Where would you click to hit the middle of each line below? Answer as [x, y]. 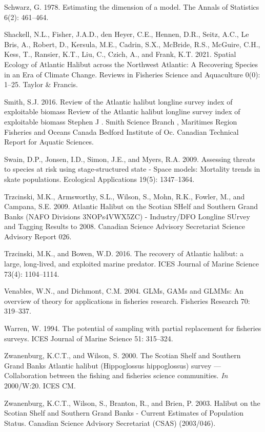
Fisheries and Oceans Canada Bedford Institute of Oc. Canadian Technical [121, 131]
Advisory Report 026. [38, 236]
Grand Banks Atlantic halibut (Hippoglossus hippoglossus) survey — [113, 365]
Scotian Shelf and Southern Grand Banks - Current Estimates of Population [124, 413]
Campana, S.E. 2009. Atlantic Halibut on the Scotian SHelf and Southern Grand [131, 206]
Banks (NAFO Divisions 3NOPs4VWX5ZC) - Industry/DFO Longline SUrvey [127, 216]
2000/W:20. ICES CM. [40, 385]
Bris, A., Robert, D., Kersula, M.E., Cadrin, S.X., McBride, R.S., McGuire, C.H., [132, 44]
